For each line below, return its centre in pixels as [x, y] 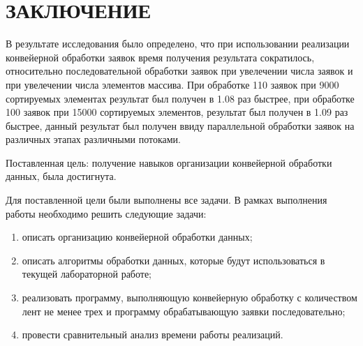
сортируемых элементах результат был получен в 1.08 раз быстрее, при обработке [180, 98]
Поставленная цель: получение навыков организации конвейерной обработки [169, 162]
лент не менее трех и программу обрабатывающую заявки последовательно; [184, 311]
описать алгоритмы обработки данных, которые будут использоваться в [173, 260]
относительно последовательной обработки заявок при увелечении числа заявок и [179, 71]
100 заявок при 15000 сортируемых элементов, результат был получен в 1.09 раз [177, 112]
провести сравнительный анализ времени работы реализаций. [153, 334]
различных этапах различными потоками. [93, 139]
